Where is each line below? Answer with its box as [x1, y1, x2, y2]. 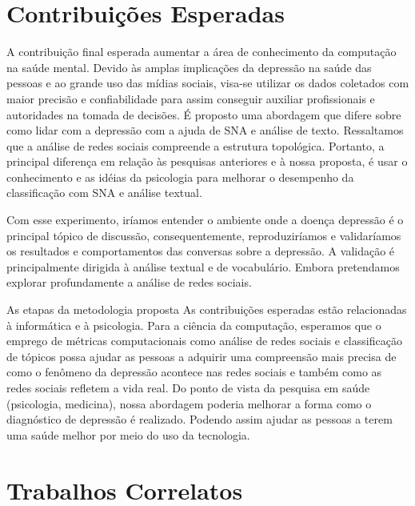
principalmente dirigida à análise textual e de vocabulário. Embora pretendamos [6, 258, 400, 275]
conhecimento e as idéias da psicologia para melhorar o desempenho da [6, 168, 354, 185]
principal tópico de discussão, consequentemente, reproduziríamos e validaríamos [6, 227, 401, 243]
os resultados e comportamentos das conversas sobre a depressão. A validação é [6, 243, 395, 259]
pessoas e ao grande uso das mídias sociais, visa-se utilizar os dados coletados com [6, 74, 409, 91]
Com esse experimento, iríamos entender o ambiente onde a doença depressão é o [6, 211, 404, 228]
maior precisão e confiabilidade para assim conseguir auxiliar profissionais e [6, 90, 375, 106]
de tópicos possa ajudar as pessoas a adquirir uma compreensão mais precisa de [6, 347, 397, 364]
